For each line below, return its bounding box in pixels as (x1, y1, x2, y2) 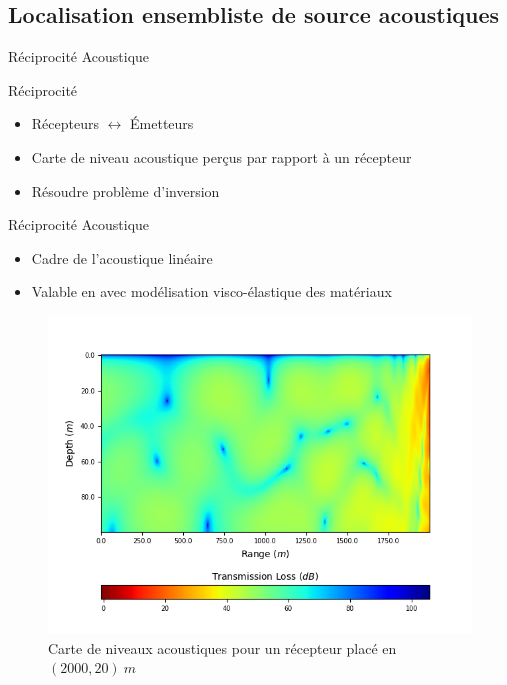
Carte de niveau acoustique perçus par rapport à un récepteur (31, 146, 412, 167)
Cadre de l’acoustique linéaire (31, 247, 213, 268)
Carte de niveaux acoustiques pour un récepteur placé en (48, 637, 397, 658)
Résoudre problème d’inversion (31, 180, 220, 201)
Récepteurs (31, 113, 99, 134)
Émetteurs (130, 113, 194, 134)
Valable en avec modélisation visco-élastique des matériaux (31, 281, 392, 302)
